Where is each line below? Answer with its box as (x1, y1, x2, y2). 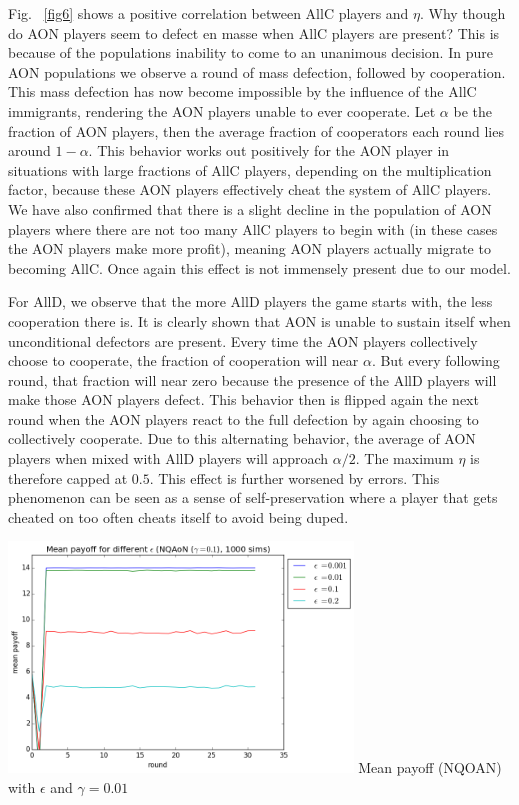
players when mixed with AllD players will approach (8, 448, 329, 469)
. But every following (371, 350, 500, 371)
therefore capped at (8, 467, 128, 488)
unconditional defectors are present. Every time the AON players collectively (8, 330, 478, 351)
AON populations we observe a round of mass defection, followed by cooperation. (8, 61, 506, 82)
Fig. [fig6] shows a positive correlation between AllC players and (8, 3, 409, 23)
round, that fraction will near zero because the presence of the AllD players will (8, 369, 497, 390)
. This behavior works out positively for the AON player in (88, 140, 450, 161)
